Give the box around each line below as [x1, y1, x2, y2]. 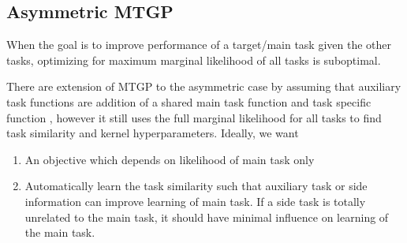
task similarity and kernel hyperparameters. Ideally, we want [6, 125, 299, 141]
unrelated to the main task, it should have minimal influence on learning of [24, 208, 389, 225]
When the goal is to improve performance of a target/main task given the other [6, 36, 391, 53]
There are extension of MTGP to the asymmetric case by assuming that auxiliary [6, 78, 401, 95]
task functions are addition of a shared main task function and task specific [6, 93, 372, 110]
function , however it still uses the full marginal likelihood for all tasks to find [6, 109, 382, 125]
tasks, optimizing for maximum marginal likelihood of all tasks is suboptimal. [6, 51, 381, 68]
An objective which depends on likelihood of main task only [24, 151, 315, 167]
